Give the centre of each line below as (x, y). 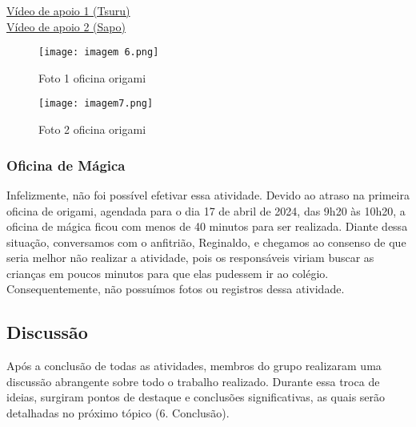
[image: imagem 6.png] (99, 52)
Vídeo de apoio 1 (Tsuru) (68, 10)
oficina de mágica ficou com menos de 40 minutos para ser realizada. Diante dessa (207, 226)
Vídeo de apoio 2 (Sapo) (66, 26)
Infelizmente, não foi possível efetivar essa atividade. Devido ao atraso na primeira (208, 194)
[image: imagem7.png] (96, 104)
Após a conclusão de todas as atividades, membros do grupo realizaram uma (194, 366)
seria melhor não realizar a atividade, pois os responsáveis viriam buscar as (190, 258)
